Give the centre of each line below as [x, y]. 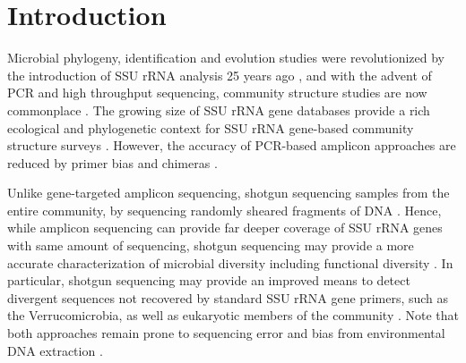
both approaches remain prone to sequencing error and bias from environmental [226, 333]
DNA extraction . [55, 350]
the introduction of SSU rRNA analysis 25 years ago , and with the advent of [220, 75]
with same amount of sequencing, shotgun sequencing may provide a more [211, 245]
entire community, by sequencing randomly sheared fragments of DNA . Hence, [224, 210]
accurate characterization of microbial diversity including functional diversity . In [230, 262]
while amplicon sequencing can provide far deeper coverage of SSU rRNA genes [225, 228]
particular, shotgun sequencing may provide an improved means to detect [209, 280]
